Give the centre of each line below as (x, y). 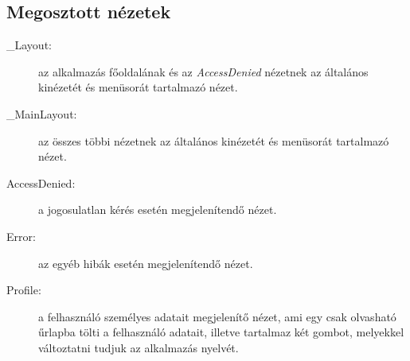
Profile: (24, 290)
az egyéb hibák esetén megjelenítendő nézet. (146, 263)
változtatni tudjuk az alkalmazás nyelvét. (139, 347)
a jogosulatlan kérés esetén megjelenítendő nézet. (158, 210)
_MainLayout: (42, 113)
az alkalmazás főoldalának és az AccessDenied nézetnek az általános (203, 71)
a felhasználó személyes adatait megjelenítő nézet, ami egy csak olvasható (217, 316)
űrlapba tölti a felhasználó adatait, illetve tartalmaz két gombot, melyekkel (221, 332)
